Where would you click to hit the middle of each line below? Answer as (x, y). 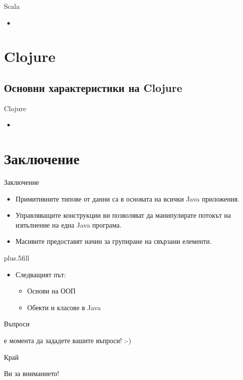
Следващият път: (41, 274)
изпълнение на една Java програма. (68, 224)
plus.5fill (17, 258)
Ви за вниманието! (32, 373)
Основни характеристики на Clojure (93, 87)
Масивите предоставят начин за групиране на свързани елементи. (114, 241)
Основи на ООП (51, 291)
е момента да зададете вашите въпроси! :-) (68, 340)
